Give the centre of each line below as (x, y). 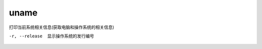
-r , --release (26, 36)
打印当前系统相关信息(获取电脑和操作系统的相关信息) (62, 27)
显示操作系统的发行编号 (71, 36)
